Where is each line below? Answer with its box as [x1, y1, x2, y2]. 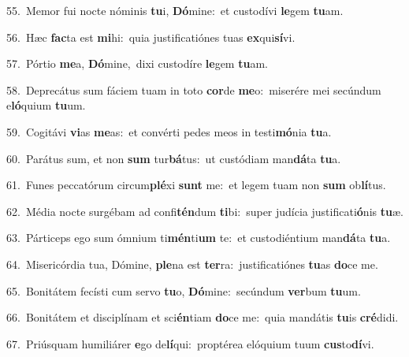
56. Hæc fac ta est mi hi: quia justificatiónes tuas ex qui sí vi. [6, 28, 296, 45]
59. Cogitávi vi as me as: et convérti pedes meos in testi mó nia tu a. [6, 123, 332, 139]
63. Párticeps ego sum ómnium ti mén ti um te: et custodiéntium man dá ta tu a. [6, 229, 391, 246]
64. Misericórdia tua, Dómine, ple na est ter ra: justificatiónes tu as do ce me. [6, 255, 378, 272]
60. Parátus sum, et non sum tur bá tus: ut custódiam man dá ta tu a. [6, 150, 341, 166]
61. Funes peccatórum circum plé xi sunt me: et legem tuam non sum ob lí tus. [6, 177, 386, 193]
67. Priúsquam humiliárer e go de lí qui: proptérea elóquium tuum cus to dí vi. [6, 335, 374, 351]
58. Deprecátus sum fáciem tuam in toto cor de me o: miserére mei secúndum [6, 81, 381, 98]
